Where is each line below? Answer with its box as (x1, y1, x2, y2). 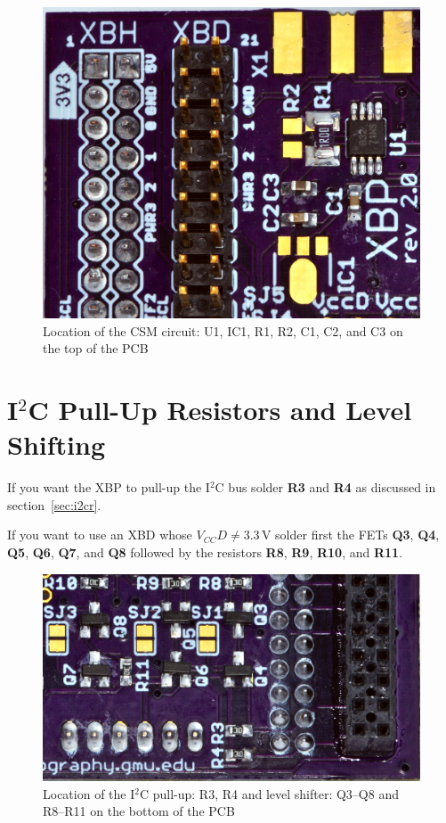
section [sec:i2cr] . (7, 495, 101, 514)
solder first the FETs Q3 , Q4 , (275, 525, 440, 544)
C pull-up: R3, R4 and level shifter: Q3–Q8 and (139, 784, 399, 802)
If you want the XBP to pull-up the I (7, 478, 210, 497)
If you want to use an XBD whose (7, 525, 192, 544)
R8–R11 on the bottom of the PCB (43, 802, 235, 820)
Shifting (7, 426, 105, 463)
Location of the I (43, 784, 135, 802)
